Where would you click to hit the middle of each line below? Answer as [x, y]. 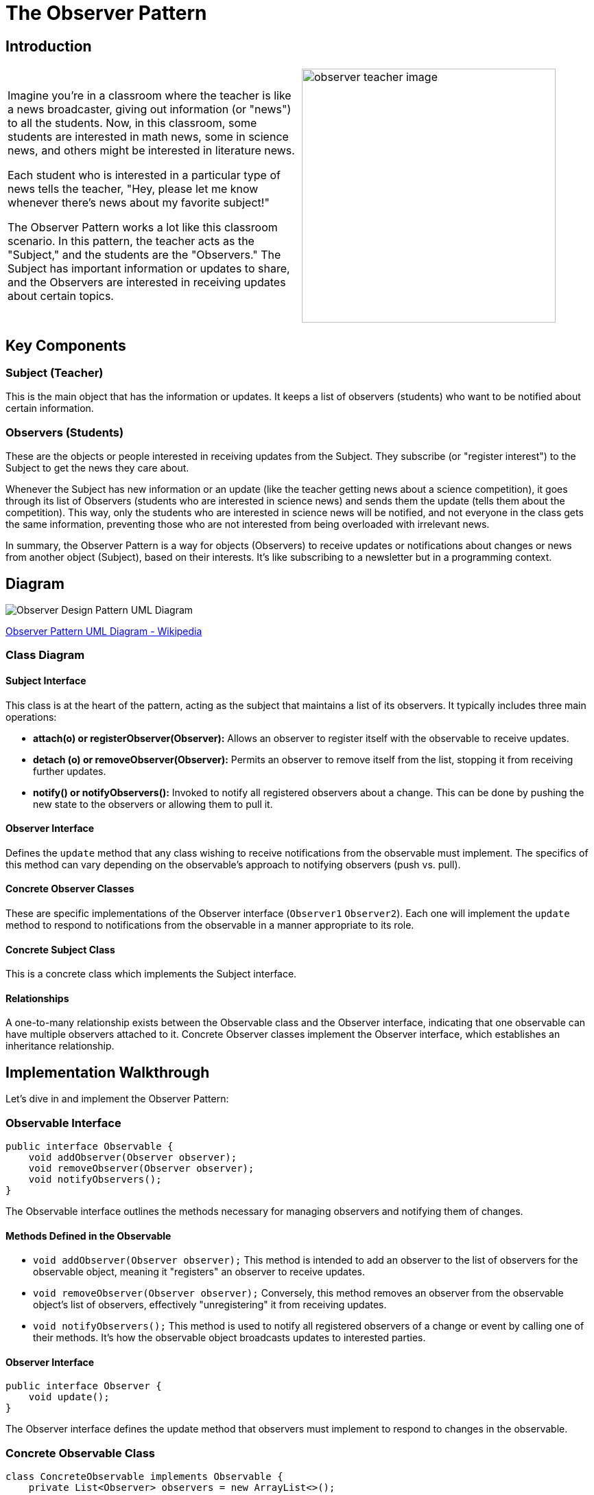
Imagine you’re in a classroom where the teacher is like [150, 96]
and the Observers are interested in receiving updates [147, 282]
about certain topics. [61, 296]
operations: [31, 717]
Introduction [49, 46]
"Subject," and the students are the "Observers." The [144, 255]
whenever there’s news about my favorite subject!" [139, 203]
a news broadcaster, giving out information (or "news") [150, 109]
